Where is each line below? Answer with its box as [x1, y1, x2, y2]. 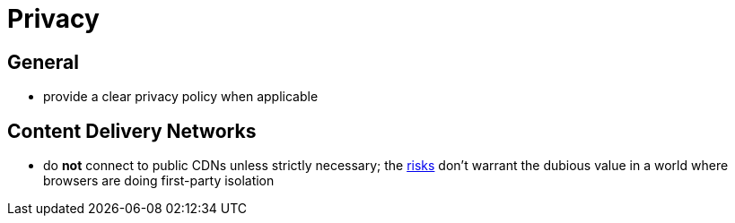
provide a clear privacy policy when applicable [43, 89, 319, 105]
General [7, 50, 80, 73]
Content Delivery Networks [7, 119, 257, 142]
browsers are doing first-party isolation [43, 173, 275, 189]
